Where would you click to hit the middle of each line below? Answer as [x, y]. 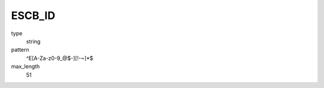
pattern [20, 50]
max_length [25, 67]
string [33, 41]
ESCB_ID [33, 15]
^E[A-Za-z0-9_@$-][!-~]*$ [60, 58]
